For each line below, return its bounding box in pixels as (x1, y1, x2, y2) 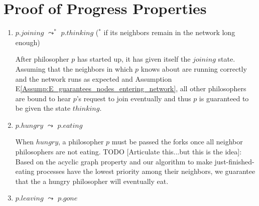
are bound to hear (15, 93, 71, 103)
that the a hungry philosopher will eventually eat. (15, 175, 169, 186)
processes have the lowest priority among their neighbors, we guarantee (36, 166, 255, 176)
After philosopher (15, 54, 69, 64)
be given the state (15, 103, 71, 113)
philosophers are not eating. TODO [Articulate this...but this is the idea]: (15, 146, 242, 157)
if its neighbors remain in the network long (103, 27, 235, 38)
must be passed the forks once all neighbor (111, 136, 243, 147)
